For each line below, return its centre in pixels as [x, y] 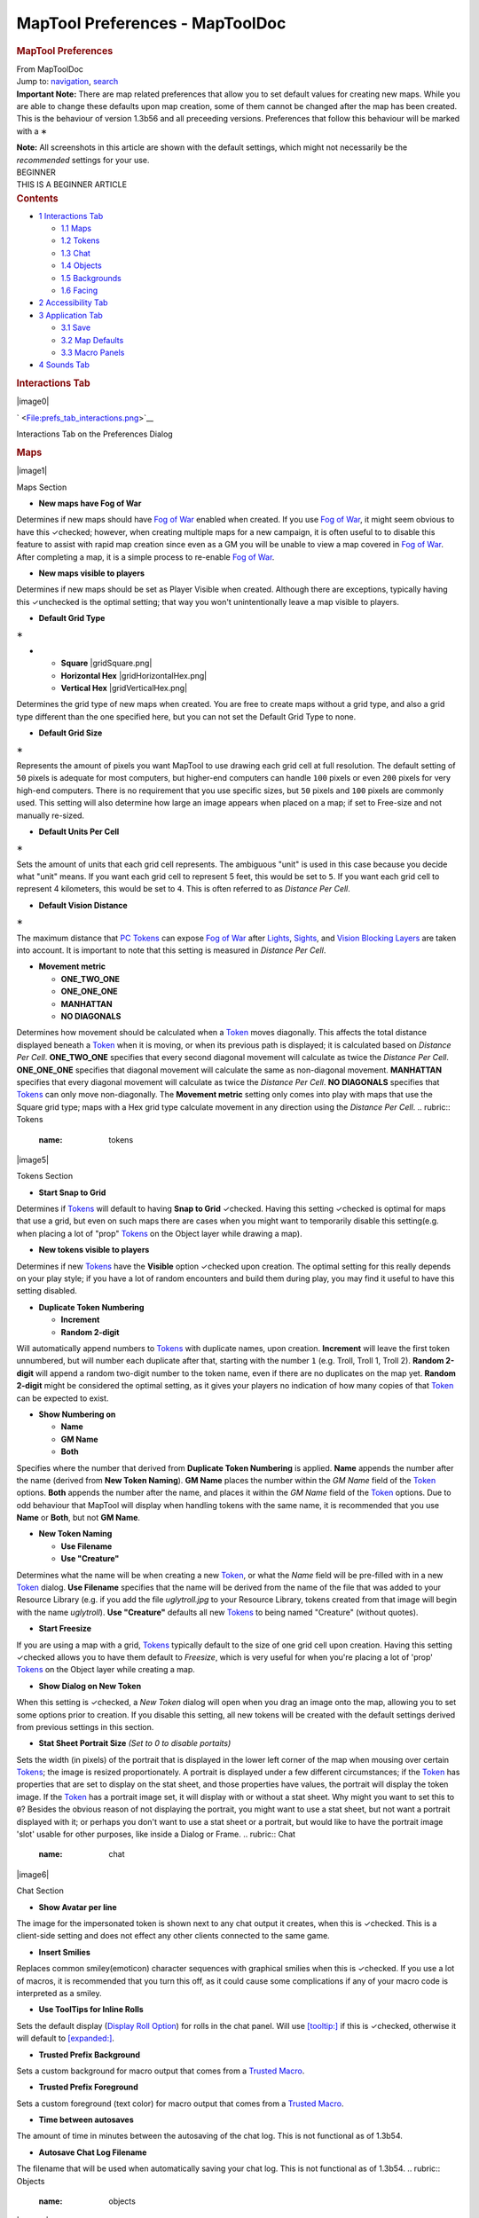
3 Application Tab [71, 315]
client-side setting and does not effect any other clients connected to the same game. [173, 1936]
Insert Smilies [64, 1952]
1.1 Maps [76, 228]
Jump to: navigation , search [67, 82]
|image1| [32, 471]
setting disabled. [47, 1291]
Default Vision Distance [83, 905]
